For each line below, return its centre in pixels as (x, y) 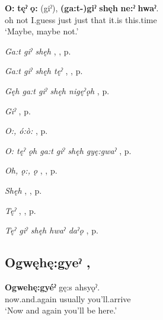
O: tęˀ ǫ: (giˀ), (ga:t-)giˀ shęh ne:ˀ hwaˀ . (82, 8)
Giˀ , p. (18, 111)
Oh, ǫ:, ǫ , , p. (31, 170)
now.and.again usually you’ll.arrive (68, 298)
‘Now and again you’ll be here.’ (61, 310)
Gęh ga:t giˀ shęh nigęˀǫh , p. (57, 90)
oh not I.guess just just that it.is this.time (81, 19)
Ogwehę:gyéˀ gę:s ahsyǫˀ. (52, 287)
